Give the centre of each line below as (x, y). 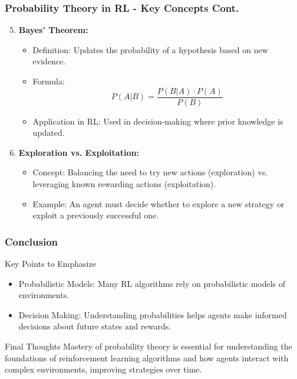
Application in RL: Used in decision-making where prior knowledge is (158, 121)
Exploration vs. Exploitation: (79, 152)
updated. (49, 133)
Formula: (49, 81)
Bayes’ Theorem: (53, 30)
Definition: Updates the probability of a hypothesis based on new (150, 49)
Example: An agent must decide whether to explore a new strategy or (159, 203)
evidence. (49, 61)
